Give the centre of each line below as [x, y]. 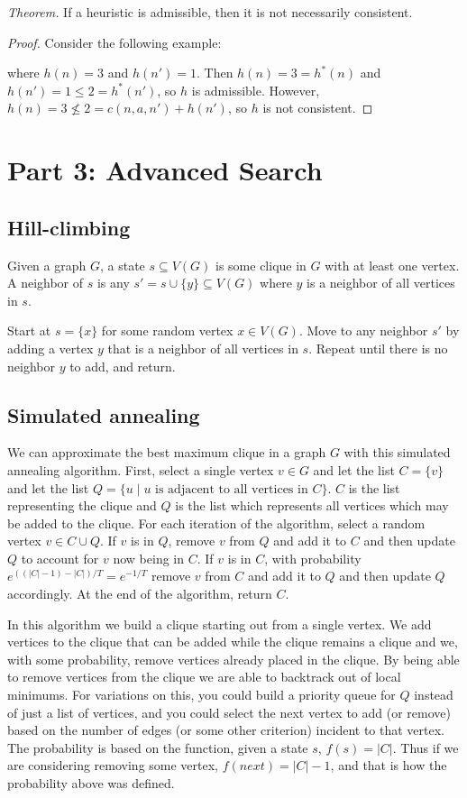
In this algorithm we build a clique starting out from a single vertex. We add [220, 624]
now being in [149, 558]
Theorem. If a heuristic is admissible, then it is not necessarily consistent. [210, 12]
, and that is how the [389, 765]
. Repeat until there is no [378, 348]
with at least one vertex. [392, 265]
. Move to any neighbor [363, 330]
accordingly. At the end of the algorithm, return [140, 594]
